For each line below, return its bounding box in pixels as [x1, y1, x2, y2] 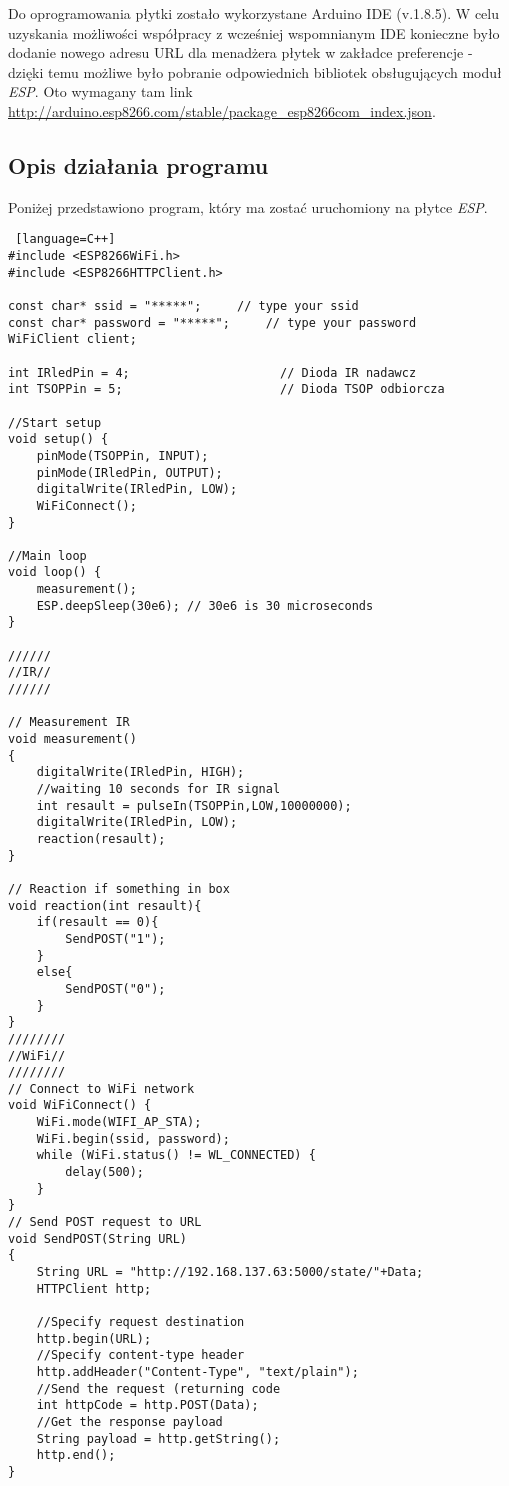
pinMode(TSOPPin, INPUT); [36, 448, 209, 463]
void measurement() [8, 732, 137, 747]
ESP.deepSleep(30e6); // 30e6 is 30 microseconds [36, 598, 374, 613]
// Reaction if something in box [8, 881, 230, 896]
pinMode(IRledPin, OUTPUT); [36, 465, 223, 480]
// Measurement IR [8, 715, 130, 730]
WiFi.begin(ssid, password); [36, 1131, 230, 1146]
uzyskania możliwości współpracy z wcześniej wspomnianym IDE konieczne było [8, 22, 500, 43]
